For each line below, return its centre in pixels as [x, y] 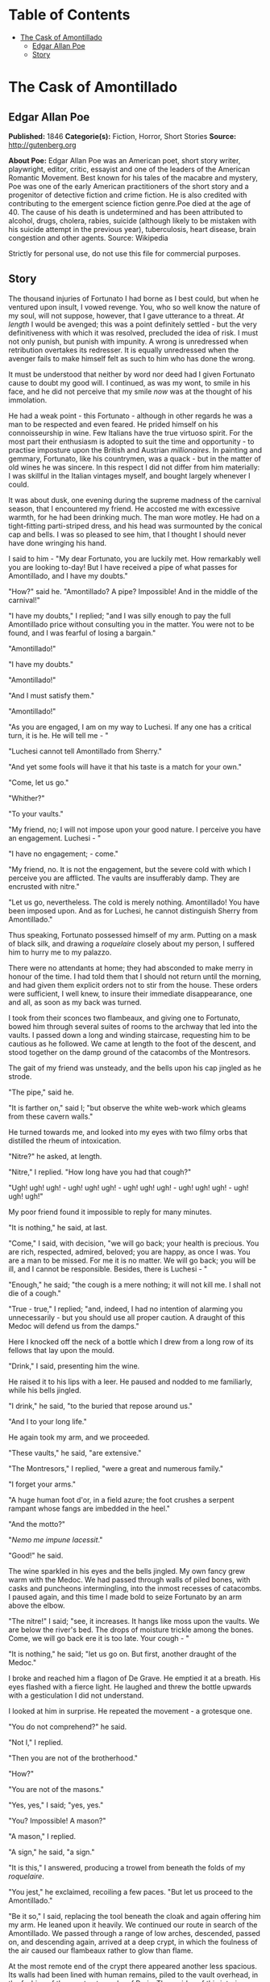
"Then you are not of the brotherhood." [73, 1758]
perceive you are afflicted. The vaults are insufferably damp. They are [124, 878]
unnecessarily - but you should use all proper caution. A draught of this [127, 1317]
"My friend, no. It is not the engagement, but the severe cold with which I [130, 869]
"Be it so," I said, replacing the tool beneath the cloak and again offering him [135, 1916]
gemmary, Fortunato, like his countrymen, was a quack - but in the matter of [135, 458]
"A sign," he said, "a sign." [52, 1852]
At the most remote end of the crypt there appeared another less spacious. [133, 1966]
